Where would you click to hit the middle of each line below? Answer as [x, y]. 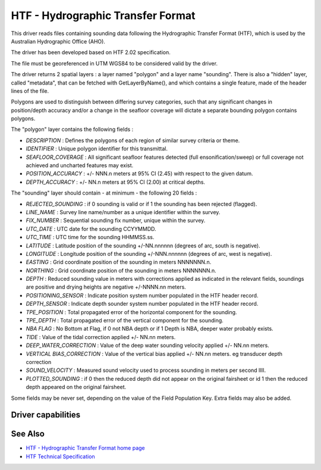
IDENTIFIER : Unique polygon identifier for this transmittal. [97, 149]
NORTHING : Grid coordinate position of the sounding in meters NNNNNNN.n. [121, 270]
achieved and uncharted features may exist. [80, 165]
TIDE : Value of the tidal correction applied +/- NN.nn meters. [101, 337]
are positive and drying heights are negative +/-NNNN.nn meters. [106, 287]
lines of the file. [30, 91]
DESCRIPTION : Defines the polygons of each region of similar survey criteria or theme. [133, 140]
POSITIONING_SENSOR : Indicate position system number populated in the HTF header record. [142, 295]
